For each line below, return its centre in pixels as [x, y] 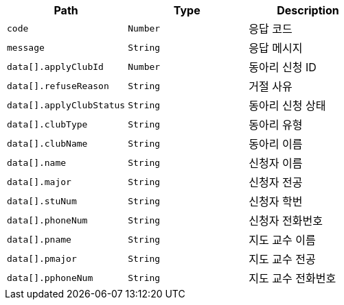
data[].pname [39, 239]
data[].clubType [47, 124]
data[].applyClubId [55, 66]
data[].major [39, 182]
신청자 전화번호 [286, 221]
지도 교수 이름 [282, 240]
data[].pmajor [42, 258]
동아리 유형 [276, 125]
